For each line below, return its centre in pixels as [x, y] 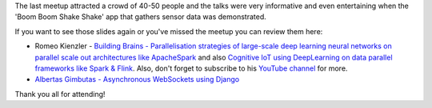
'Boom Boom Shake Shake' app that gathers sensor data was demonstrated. [141, 17]
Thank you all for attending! [60, 94]
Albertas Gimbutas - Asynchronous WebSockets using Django [137, 79]
